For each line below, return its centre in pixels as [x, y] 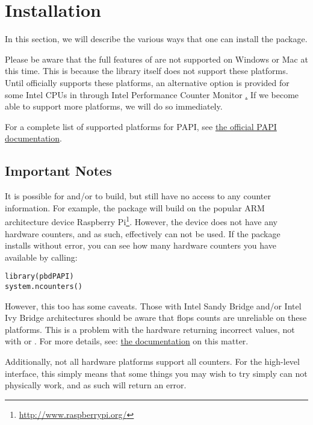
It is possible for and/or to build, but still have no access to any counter [138, 196]
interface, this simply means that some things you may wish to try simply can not [156, 373]
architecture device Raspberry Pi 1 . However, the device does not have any [141, 221]
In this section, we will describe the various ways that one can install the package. [156, 39]
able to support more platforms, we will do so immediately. [114, 106]
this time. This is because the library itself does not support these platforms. [147, 71]
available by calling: [41, 257]
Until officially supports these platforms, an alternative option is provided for [147, 82]
